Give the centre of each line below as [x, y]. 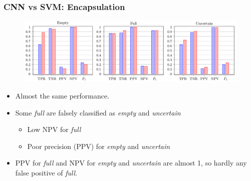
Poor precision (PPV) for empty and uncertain [99, 146]
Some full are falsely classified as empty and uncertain [98, 112]
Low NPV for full [54, 129]
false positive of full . [46, 172]
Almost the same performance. [62, 95]
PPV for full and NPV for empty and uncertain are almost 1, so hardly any [131, 163]
